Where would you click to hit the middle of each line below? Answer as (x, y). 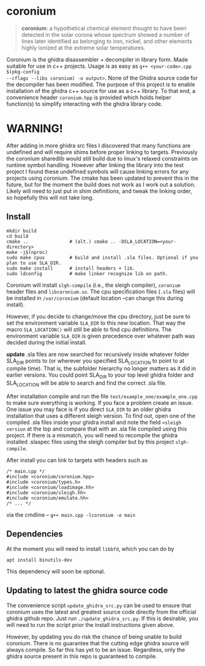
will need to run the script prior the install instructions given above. (91, 624)
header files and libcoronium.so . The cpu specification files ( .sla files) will (101, 291)
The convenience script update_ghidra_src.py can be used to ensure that (99, 605)
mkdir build (21, 231)
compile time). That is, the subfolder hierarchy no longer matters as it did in (101, 369)
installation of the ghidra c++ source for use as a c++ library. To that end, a (101, 91)
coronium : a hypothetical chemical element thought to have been (104, 28)
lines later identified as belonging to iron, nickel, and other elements (107, 41)
